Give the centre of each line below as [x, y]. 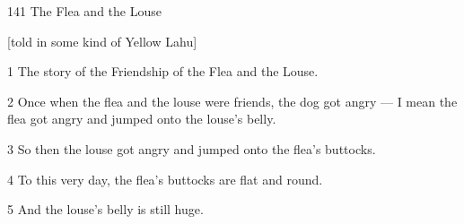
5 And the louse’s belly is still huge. [105, 209]
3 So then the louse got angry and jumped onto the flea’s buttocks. [192, 148]
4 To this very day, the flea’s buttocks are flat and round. [165, 179]
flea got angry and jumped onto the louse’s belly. [142, 119]
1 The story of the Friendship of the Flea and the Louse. [163, 71]
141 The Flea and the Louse [84, 11]
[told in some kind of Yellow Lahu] [102, 41]
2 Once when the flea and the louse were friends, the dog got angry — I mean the [232, 101]
